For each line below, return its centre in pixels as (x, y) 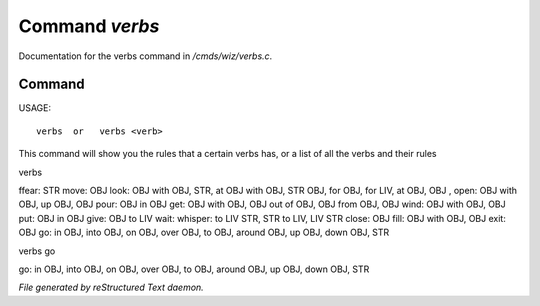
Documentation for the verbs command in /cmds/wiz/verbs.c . (145, 56)
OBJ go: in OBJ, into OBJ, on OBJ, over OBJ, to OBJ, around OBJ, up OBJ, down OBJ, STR (204, 232)
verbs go (37, 251)
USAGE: (35, 108)
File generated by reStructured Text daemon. (111, 287)
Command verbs (89, 26)
